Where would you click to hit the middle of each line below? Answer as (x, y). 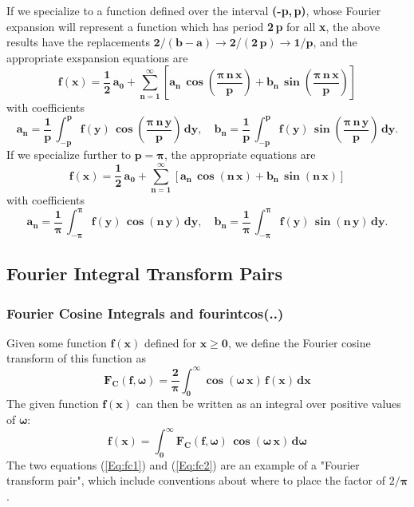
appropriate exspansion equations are (97, 57)
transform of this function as (76, 358)
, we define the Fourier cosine (299, 342)
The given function (53, 404)
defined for (171, 342)
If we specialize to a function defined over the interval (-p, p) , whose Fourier (194, 10)
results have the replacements (78, 42)
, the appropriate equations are (240, 154)
